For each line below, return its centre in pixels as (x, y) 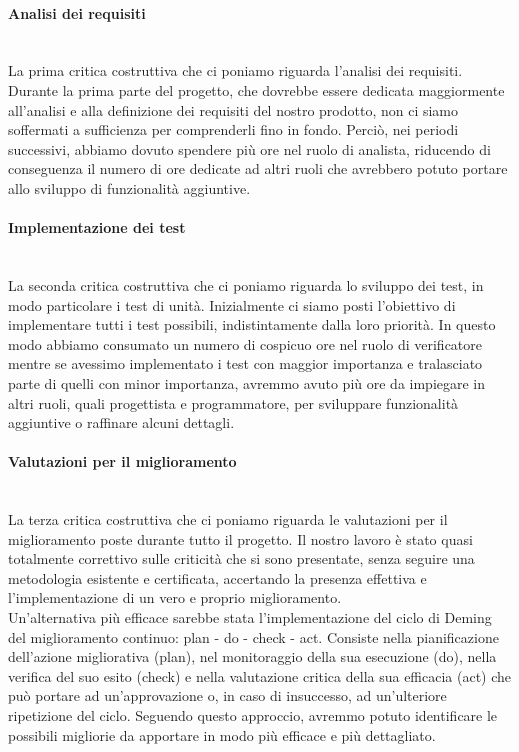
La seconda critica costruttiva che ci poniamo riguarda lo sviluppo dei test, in (246, 284)
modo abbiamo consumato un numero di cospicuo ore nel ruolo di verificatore (245, 343)
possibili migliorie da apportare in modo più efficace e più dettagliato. (222, 734)
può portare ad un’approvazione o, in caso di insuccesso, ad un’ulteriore (227, 695)
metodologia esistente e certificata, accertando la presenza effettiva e (217, 577)
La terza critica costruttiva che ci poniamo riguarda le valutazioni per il (228, 519)
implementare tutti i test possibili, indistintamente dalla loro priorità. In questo (252, 324)
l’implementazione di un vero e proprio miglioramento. (175, 597)
